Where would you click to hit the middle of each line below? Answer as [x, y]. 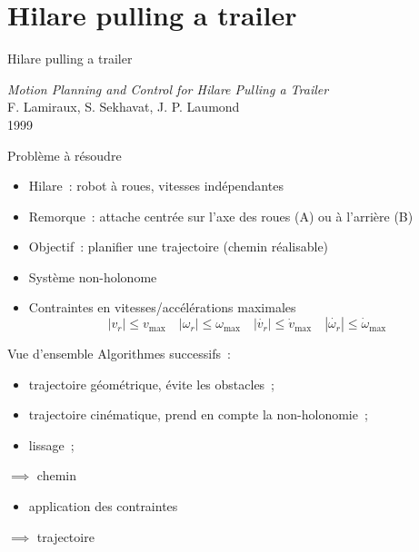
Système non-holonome [93, 276]
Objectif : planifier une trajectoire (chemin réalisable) [179, 246]
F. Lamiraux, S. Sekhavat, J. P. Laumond [124, 107]
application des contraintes [103, 506]
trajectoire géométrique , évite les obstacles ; [152, 384]
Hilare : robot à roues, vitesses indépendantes [156, 186]
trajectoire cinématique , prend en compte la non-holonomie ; [198, 414]
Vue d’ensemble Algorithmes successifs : [119, 354]
